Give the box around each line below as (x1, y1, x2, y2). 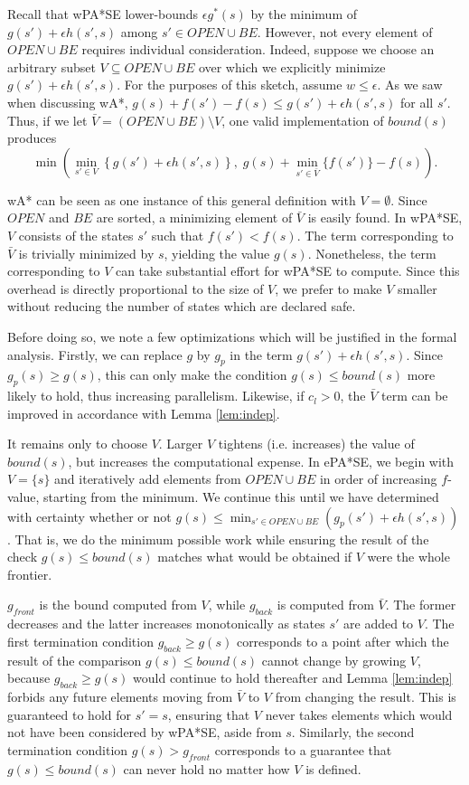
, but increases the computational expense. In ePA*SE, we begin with (68, 451, 455, 470)
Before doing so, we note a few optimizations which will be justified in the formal (7, 326, 457, 345)
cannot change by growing (261, 650, 407, 669)
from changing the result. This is (275, 687, 456, 706)
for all (399, 92, 434, 111)
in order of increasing (319, 469, 437, 488)
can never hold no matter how (123, 759, 290, 778)
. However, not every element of (257, 22, 433, 41)
